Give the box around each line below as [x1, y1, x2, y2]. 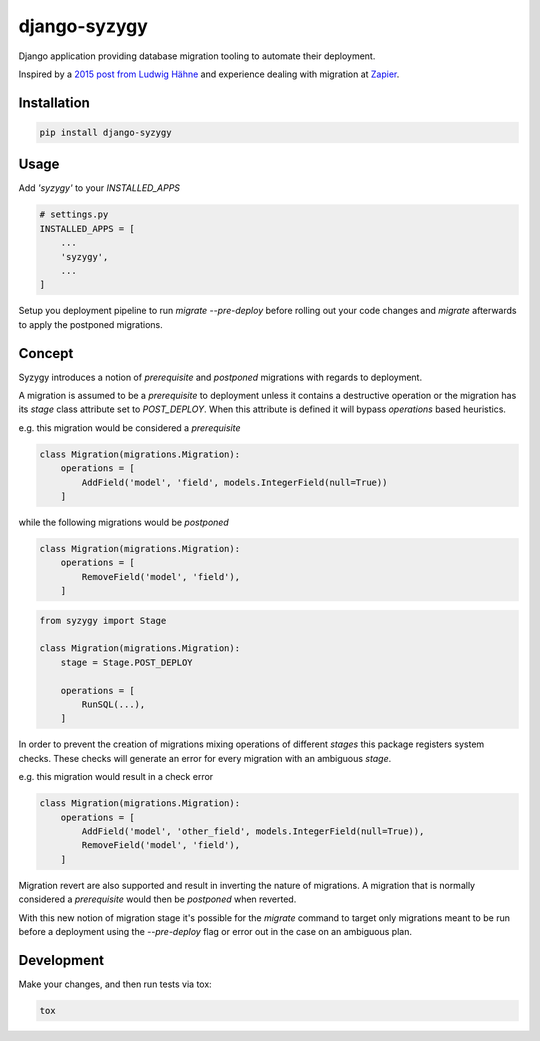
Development [18, 951, 105, 969]
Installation [18, 94, 90, 111]
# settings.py [39, 209, 109, 220]
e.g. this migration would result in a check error [18, 771, 214, 783]
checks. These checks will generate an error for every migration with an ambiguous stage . [18, 752, 392, 764]
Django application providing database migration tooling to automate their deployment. [18, 50, 376, 62]
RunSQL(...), [81, 699, 146, 710]
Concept [18, 345, 74, 362]
